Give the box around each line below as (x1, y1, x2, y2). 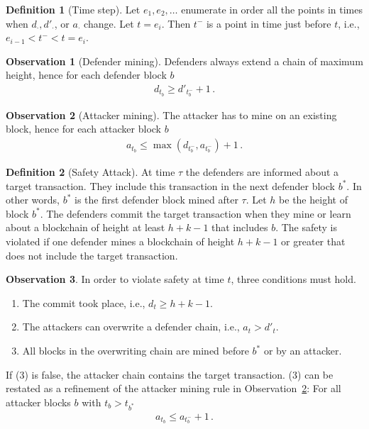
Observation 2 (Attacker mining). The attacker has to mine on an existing (6, 107, 337, 122)
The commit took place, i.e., (22, 295, 145, 310)
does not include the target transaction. (6, 247, 178, 262)
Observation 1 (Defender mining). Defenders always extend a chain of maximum (6, 53, 363, 68)
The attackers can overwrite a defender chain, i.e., (22, 319, 240, 334)
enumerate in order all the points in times (181, 2, 363, 16)
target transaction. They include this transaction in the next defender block (6, 178, 335, 193)
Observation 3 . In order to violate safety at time (6, 272, 224, 286)
